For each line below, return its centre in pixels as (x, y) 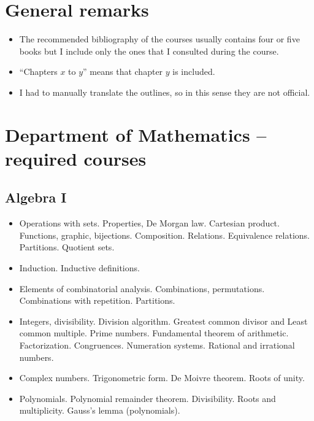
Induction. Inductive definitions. (79, 268)
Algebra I (36, 197)
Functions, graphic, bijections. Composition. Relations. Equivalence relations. (165, 235)
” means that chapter (123, 71)
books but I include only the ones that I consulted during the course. (149, 51)
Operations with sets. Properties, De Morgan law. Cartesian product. (149, 223)
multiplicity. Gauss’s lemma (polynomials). (100, 410)
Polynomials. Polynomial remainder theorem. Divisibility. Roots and (147, 398)
